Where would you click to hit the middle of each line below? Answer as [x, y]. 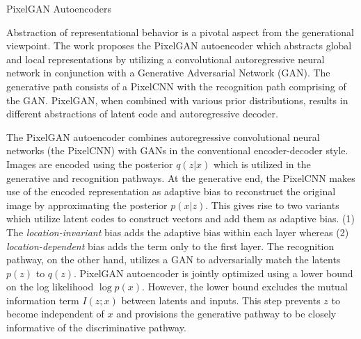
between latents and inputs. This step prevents [221, 300]
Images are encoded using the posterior [90, 164]
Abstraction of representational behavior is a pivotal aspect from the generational [180, 32]
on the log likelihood [50, 287]
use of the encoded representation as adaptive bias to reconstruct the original [171, 191]
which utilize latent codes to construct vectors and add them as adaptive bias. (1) [180, 218]
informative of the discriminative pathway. [96, 328]
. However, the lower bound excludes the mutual [245, 287]
